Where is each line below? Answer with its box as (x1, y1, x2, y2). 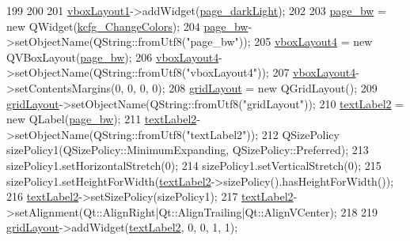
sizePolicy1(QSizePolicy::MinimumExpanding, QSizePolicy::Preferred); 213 (6, 141, 369, 158)
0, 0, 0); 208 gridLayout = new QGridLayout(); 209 (127, 79, 378, 96)
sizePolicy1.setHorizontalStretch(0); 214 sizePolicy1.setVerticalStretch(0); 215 (6, 156, 382, 173)
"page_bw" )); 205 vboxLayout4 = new (186, 33, 373, 50)
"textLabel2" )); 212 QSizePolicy (186, 126, 340, 142)
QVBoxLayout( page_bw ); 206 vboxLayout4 (6, 48, 219, 65)
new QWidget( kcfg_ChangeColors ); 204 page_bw (6, 17, 249, 34)
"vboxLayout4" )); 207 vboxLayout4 (186, 64, 356, 81)
